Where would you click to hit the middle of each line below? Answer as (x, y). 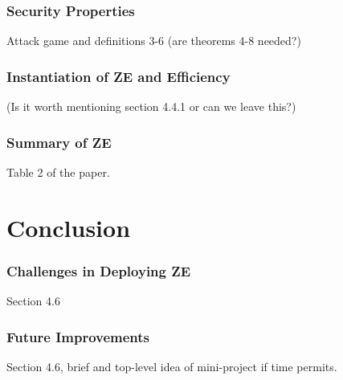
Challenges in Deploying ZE (99, 270)
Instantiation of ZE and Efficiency (118, 76)
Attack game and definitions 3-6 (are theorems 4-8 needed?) (154, 41)
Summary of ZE (59, 142)
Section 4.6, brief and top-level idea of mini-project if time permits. (172, 366)
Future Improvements (78, 336)
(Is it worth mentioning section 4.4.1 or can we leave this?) (151, 106)
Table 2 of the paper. (58, 172)
